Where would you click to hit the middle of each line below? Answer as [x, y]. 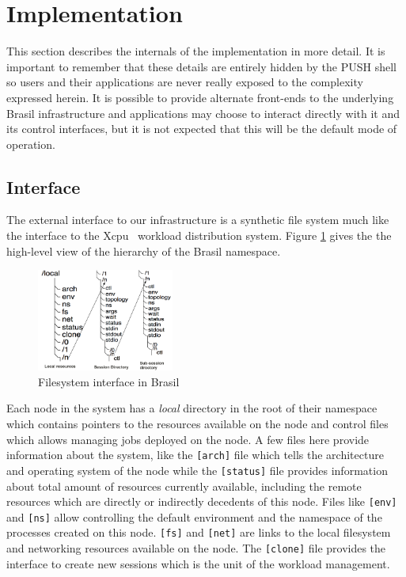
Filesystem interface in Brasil [109, 381]
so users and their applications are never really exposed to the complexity [185, 82]
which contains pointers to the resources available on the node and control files [197, 424]
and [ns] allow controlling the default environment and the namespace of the [194, 516]
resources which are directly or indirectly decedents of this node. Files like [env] [202, 501]
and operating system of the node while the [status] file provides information [197, 470]
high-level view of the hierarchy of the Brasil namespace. [144, 251]
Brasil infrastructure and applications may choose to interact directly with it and [203, 113]
